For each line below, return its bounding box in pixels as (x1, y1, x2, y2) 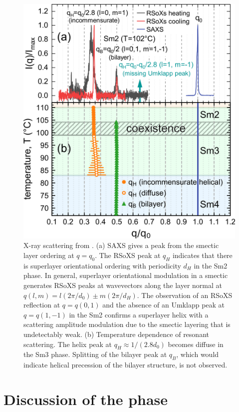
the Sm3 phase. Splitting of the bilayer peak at (23, 349, 167, 359)
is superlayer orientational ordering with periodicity (23, 260, 181, 270)
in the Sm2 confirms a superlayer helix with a (69, 309, 209, 319)
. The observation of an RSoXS (137, 289, 233, 300)
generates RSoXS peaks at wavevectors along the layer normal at (23, 280, 222, 290)
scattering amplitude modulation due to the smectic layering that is (23, 319, 231, 329)
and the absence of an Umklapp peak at (102, 299, 225, 310)
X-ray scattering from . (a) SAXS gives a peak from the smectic (23, 240, 219, 250)
